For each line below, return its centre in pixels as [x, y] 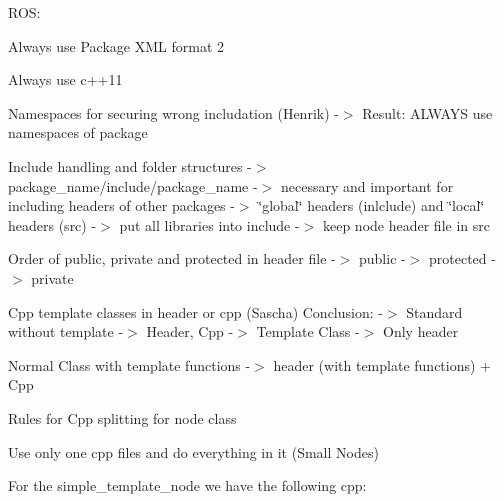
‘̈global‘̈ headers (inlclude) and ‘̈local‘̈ [371, 205]
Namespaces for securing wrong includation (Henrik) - [173, 112]
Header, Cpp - [190, 331]
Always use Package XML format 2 [116, 45]
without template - [66, 331]
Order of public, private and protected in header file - [172, 258]
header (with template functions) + [382, 364]
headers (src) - [52, 224]
